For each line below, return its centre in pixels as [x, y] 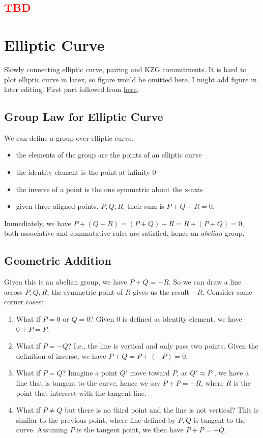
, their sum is [143, 206]
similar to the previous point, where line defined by [96, 419]
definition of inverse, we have [61, 355]
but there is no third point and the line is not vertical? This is [162, 410]
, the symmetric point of [85, 291]
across [13, 291]
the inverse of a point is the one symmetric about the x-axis [109, 189]
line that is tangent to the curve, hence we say [88, 383]
